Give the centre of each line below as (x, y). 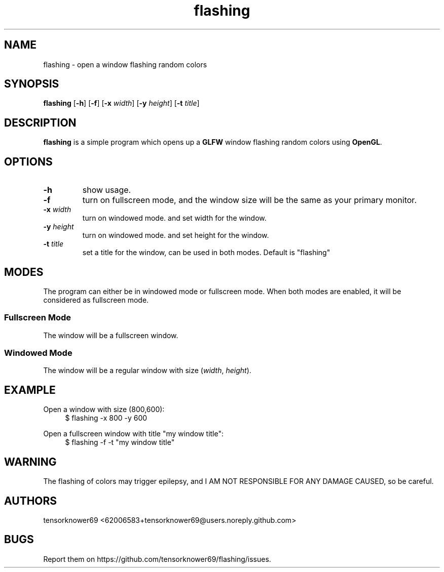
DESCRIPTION (40, 122)
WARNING (30, 462)
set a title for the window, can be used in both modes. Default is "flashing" (206, 253)
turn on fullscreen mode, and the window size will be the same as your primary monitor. (249, 200)
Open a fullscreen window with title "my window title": (134, 434)
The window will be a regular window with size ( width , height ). (147, 371)
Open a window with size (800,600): (104, 410)
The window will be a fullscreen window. (111, 335)
